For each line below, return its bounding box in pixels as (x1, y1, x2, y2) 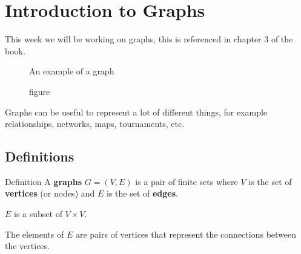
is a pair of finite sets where (135, 175, 238, 187)
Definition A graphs (5, 175, 82, 187)
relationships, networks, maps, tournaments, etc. (5, 117, 185, 130)
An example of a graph (29, 65, 114, 77)
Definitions (5, 147, 74, 166)
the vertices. (5, 239, 50, 252)
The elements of (5, 227, 64, 240)
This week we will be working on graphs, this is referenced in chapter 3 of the (5, 33, 293, 45)
